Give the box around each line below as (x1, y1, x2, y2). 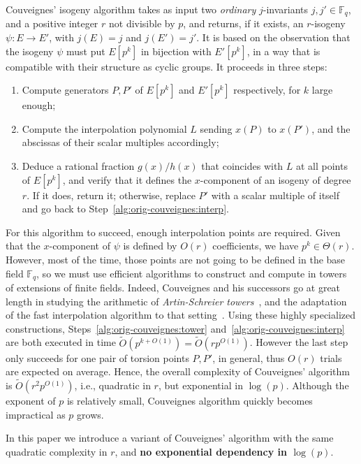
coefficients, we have (212, 238, 299, 253)
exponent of (6, 393, 56, 408)
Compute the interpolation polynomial (22, 121, 187, 136)
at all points (295, 159, 348, 173)
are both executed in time (6, 335, 116, 349)
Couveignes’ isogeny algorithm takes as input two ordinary (6, 2, 256, 16)
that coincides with (201, 159, 283, 173)
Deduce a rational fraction (22, 159, 135, 173)
